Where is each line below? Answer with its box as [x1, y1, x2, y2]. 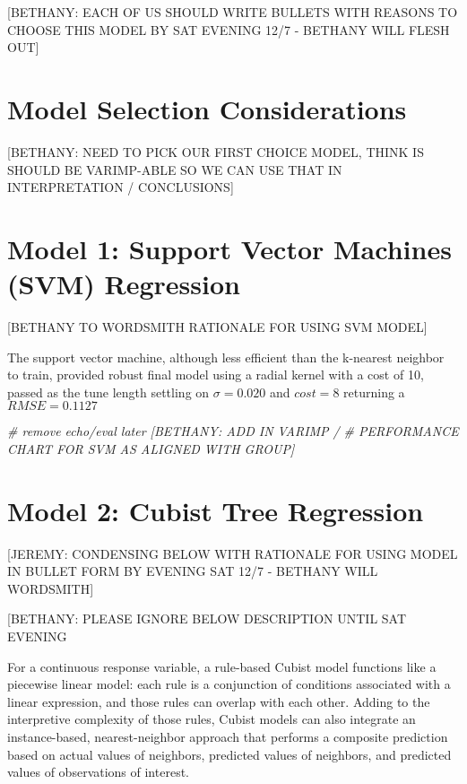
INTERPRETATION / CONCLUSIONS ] [7, 178, 234, 196]
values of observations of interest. [7, 762, 189, 781]
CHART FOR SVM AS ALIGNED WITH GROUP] [7, 439, 295, 457]
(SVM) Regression [7, 266, 240, 302]
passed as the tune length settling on [7, 382, 210, 401]
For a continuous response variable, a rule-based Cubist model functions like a [7, 657, 437, 675]
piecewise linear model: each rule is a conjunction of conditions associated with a [7, 675, 451, 693]
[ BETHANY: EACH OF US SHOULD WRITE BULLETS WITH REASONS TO [7, 3, 458, 21]
